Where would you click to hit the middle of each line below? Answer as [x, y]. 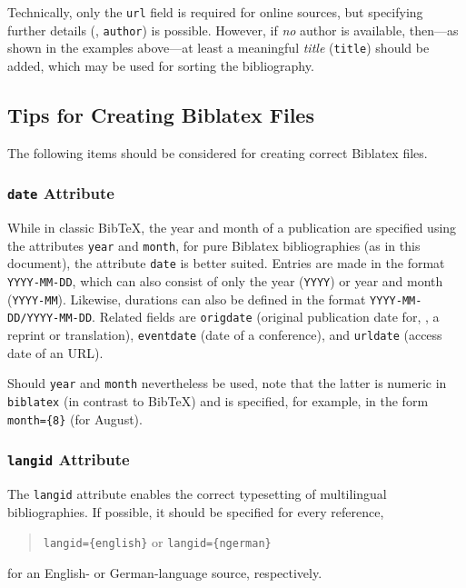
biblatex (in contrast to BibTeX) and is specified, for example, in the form [218, 400]
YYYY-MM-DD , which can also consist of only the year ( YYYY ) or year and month [225, 281]
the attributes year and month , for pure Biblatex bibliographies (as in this [214, 245]
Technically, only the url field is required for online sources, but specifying [215, 12]
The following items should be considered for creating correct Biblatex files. [218, 152]
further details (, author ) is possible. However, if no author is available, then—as [233, 30]
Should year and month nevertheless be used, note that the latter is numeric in [227, 383]
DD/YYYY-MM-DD [50, 319]
